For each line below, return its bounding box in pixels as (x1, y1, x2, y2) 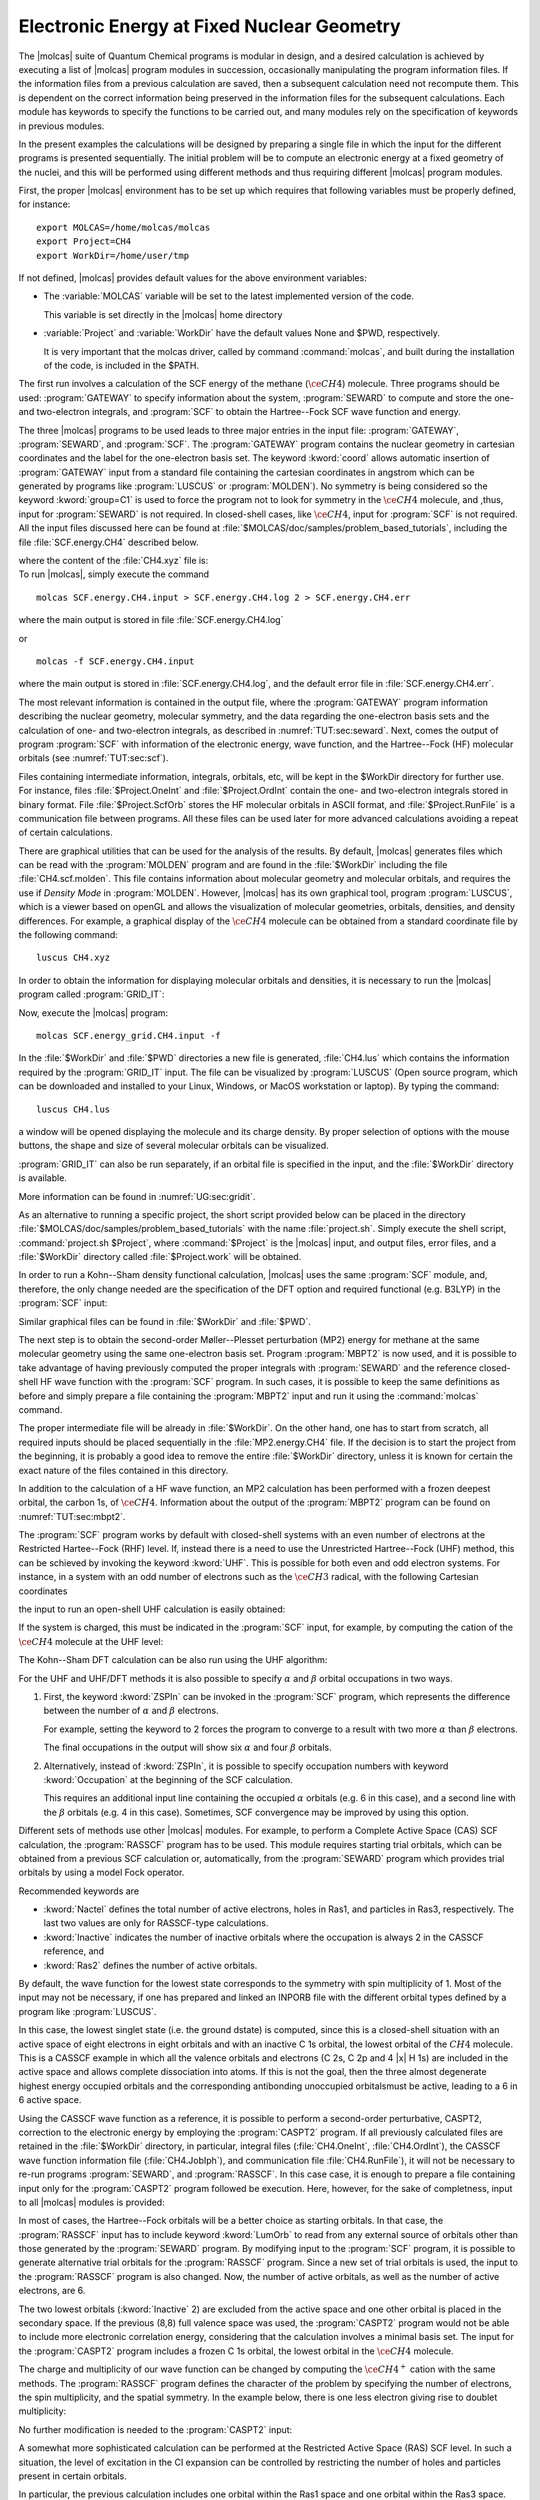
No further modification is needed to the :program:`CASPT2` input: (18, 2423, 293, 2435)
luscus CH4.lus (36, 1103, 111, 1115)
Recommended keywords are (18, 1885, 140, 1897)
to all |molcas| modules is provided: (18, 2196, 165, 2208)
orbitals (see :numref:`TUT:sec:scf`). (18, 752, 169, 764)
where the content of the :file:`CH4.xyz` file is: (18, 555, 209, 567)
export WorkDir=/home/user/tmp (36, 250, 190, 261)
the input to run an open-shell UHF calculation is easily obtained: (18, 1603, 286, 1615)
